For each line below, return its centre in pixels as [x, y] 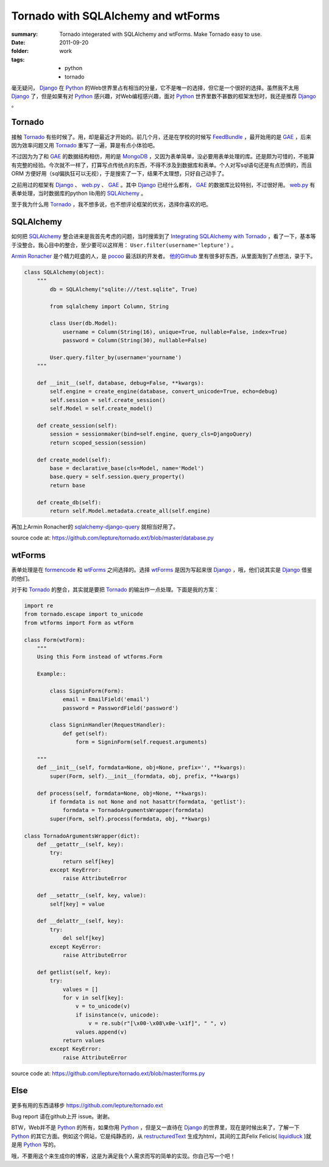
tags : [18, 59]
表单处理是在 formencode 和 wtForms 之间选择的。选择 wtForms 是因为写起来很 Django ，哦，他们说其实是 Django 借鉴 [162, 570]
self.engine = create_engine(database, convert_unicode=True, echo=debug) [164, 392]
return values [83, 1040]
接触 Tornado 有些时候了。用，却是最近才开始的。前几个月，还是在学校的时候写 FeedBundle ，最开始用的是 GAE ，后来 [161, 136]
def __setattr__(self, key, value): [91, 896]
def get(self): [85, 733]
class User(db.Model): [84, 323]
